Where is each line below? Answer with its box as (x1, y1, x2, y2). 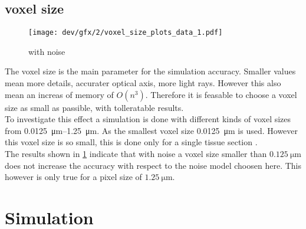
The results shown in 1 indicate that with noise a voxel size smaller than (5, 148, 267, 160)
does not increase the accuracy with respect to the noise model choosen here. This (5, 159, 301, 171)
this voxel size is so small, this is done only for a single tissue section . (5, 136, 258, 148)
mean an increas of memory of (5, 88, 114, 100)
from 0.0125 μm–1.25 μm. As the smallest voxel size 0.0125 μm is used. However (5, 124, 298, 136)
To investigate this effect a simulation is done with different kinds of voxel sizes (5, 113, 291, 125)
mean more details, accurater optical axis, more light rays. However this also (5, 77, 281, 89)
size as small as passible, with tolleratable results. (5, 101, 184, 113)
